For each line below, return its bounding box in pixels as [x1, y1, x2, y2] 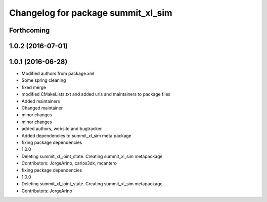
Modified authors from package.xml [21, 70, 95, 76]
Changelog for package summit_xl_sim [9, 7, 173, 18]
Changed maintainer [21, 105, 63, 111]
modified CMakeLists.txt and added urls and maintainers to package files [21, 91, 171, 97]
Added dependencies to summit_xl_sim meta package [21, 133, 132, 138]
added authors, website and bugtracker [21, 126, 102, 132]
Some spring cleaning [21, 77, 66, 83]
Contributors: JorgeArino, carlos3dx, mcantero [21, 160, 117, 166]
